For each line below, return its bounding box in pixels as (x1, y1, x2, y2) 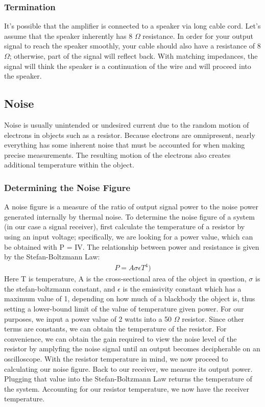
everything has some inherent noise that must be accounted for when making (4, 139, 245, 150)
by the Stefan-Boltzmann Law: (4, 251, 100, 262)
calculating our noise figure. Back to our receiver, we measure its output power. (4, 363, 253, 374)
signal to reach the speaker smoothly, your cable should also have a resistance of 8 (4, 40, 261, 51)
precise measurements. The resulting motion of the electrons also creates (4, 149, 231, 160)
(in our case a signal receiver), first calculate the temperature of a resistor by (4, 221, 245, 232)
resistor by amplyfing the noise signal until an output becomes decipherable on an (4, 343, 260, 354)
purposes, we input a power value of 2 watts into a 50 (4, 313, 172, 324)
